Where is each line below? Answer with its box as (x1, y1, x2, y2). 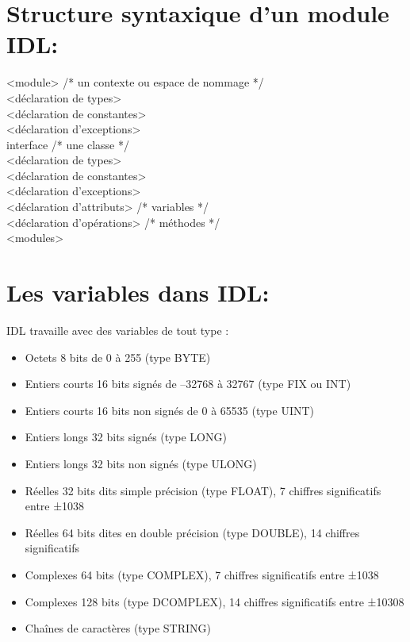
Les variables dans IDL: (6, 276, 270, 309)
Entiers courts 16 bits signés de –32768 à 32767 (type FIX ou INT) (25, 375, 351, 392)
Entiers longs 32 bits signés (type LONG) (25, 429, 227, 445)
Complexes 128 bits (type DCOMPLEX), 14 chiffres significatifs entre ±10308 (25, 593, 404, 609)
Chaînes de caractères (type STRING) (25, 620, 212, 636)
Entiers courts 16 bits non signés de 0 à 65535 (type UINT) (25, 402, 315, 418)
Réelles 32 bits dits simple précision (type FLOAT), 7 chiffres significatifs (25, 482, 381, 498)
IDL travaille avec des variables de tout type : (6, 321, 229, 338)
